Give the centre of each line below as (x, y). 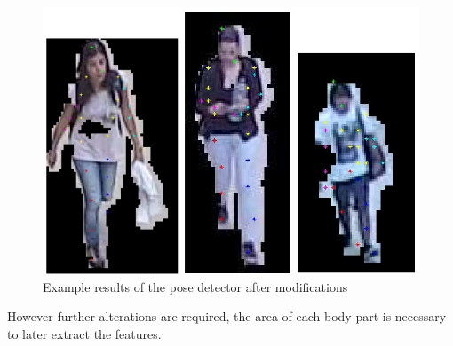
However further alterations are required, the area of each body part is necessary (227, 316)
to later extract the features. (84, 333)
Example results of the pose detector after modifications (195, 286)
